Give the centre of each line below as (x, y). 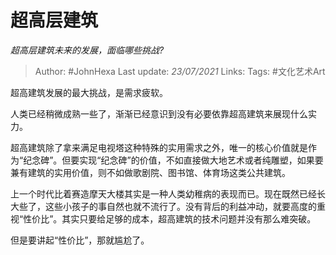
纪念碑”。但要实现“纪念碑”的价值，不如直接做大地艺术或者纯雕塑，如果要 (173, 160)
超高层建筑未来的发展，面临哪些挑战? (87, 50)
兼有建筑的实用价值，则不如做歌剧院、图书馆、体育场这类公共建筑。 (150, 172)
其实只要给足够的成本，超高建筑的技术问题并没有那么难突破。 (189, 218)
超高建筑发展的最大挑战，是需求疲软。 (89, 92)
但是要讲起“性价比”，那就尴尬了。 (80, 240)
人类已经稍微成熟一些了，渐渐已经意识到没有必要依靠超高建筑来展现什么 (159, 113)
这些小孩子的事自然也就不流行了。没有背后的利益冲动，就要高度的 (180, 206)
